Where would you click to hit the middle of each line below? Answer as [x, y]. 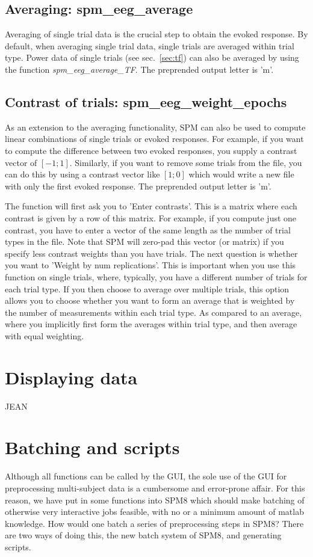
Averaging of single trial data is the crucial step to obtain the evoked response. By [156, 34]
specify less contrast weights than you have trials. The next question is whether [151, 253]
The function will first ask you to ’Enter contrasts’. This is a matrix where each [151, 206]
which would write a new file [241, 174]
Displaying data [71, 377]
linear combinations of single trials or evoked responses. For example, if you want [154, 139]
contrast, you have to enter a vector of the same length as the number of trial [148, 229]
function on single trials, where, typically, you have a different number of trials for [156, 276]
